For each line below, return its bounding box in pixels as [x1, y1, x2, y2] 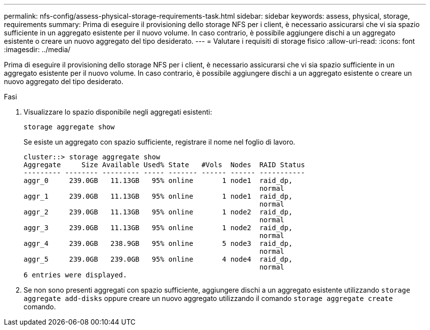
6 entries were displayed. [24, 271, 127, 279]
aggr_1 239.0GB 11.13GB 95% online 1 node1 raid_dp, [24, 192, 293, 200]
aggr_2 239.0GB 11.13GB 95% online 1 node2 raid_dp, [24, 208, 293, 216]
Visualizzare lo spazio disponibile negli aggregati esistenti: [24, 108, 212, 116]
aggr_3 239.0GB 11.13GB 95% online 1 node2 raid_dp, [24, 224, 293, 232]
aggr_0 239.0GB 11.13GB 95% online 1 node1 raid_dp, [24, 177, 293, 184]
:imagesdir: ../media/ [4, 45, 71, 54]
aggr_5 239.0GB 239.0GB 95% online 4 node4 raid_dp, [24, 255, 293, 263]
